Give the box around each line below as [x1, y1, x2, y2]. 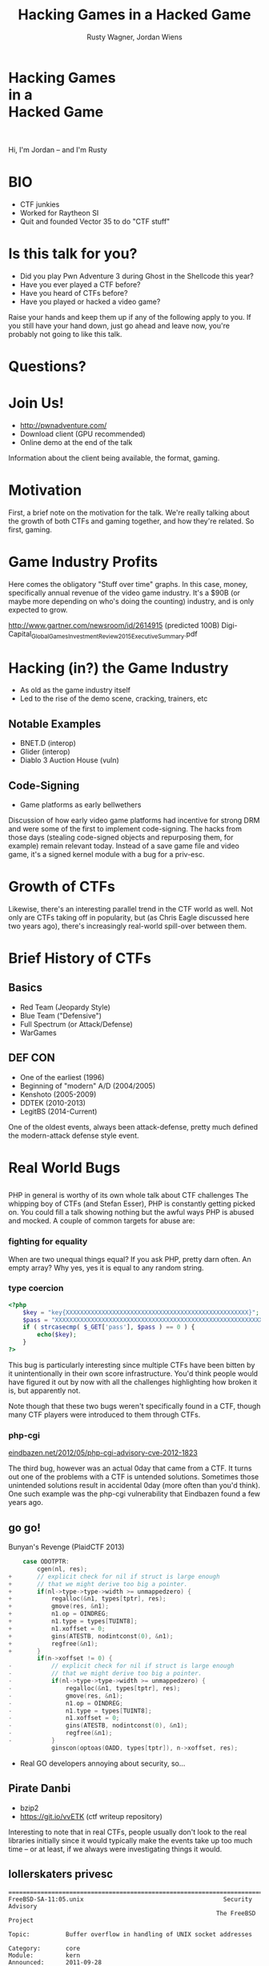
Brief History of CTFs [8, 949, 152, 968]
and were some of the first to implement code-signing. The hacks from [8, 823, 243, 833]
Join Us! [8, 394, 64, 412]
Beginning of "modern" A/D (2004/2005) [19, 1081, 156, 1090]
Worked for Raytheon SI [19, 208, 99, 217]
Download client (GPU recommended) [19, 429, 146, 439]
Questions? [8, 357, 86, 375]
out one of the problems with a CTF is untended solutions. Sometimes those [8, 1472, 259, 1482]
